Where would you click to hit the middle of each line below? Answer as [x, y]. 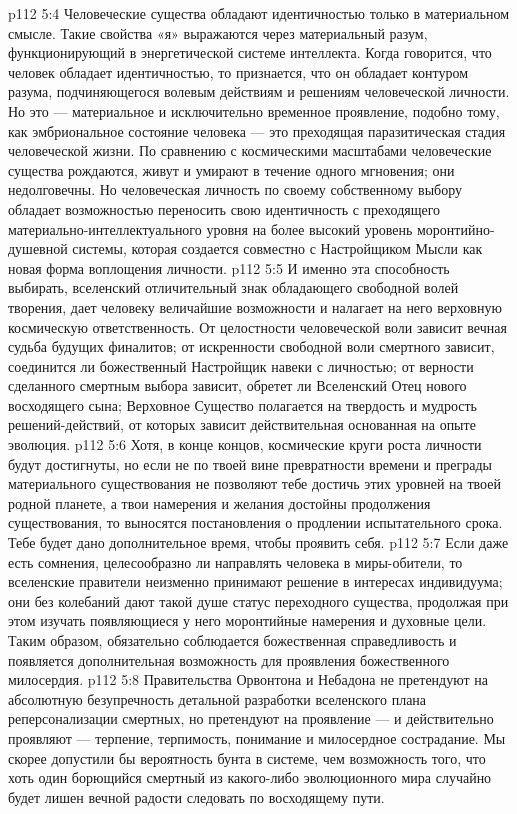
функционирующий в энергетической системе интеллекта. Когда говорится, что [250, 52]
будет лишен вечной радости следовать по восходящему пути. [196, 796]
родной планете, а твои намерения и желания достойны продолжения [219, 502]
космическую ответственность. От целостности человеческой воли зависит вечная [257, 326]
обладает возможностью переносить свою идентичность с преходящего [224, 208]
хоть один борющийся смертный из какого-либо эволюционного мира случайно [250, 777]
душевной [38, 248]
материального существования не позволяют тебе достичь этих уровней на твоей [254, 483]
